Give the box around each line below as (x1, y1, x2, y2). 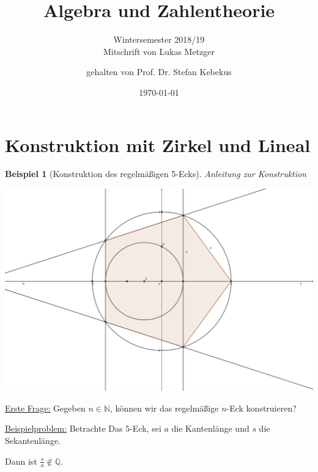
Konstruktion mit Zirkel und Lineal (5, 132, 311, 157)
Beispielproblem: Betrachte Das (5, 422, 123, 435)
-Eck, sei (130, 422, 161, 435)
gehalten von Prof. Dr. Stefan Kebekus (86, 65, 232, 78)
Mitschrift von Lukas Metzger (103, 45, 215, 57)
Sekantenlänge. (5, 434, 61, 447)
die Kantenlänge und (171, 422, 250, 435)
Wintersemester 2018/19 (113, 33, 205, 46)
